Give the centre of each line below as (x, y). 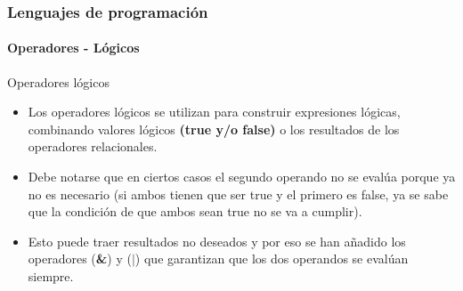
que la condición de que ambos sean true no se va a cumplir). (195, 211)
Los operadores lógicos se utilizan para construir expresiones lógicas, (214, 112)
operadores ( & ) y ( (80, 259)
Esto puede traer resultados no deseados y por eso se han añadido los (217, 241)
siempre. (51, 275)
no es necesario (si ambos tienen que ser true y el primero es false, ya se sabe (238, 194)
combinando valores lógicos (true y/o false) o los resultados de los (214, 129)
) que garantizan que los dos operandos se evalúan (272, 259)
